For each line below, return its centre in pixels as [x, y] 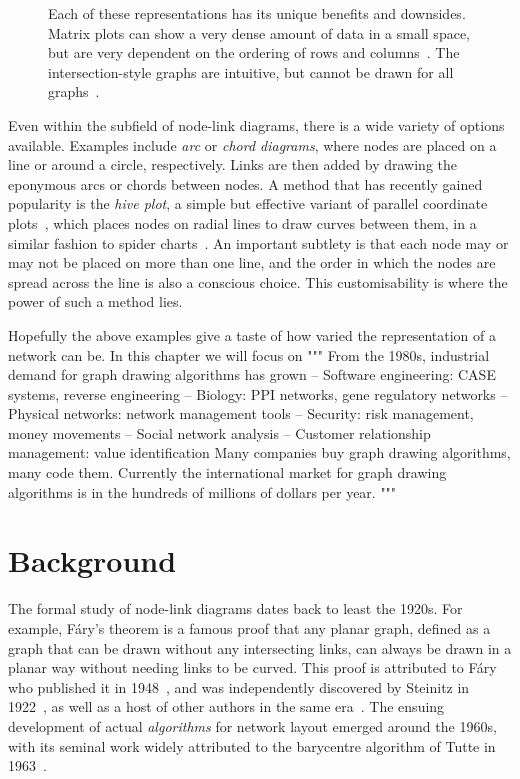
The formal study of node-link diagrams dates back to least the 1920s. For [235, 608]
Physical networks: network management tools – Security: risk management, [241, 413]
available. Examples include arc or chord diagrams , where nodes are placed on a [252, 144]
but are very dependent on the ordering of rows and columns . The [254, 52]
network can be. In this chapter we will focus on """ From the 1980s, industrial [249, 354]
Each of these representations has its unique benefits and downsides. [257, 13]
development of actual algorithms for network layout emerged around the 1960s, [252, 725]
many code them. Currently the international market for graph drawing [227, 472]
